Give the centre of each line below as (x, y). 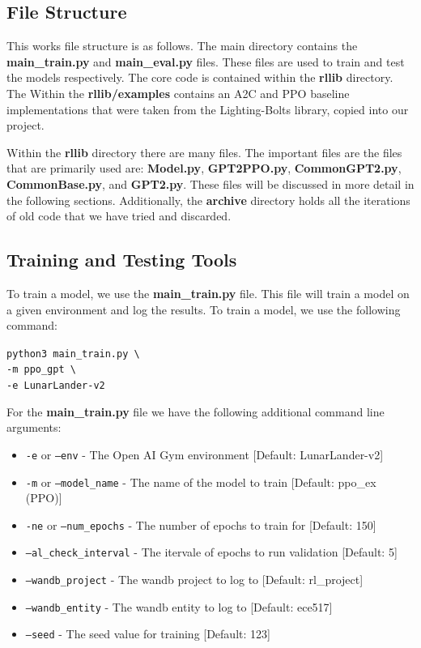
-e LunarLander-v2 (56, 386)
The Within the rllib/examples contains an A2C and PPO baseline (178, 93)
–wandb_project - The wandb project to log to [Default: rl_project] (194, 580)
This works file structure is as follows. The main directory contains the (182, 46)
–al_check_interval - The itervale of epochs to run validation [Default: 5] (211, 552)
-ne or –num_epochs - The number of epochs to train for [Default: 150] (201, 524)
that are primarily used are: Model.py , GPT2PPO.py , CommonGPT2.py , (204, 168)
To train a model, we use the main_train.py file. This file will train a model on (208, 293)
